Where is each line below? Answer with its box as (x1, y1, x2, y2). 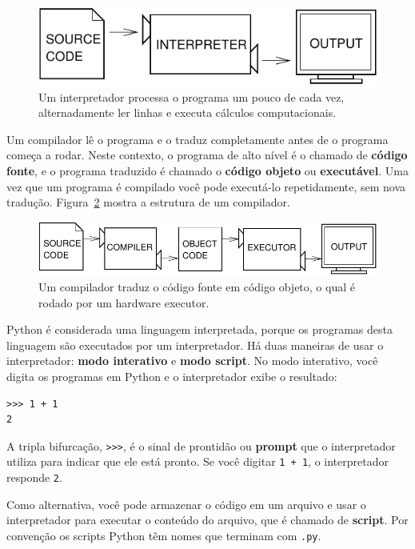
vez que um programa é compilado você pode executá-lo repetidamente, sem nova (6, 178, 406, 194)
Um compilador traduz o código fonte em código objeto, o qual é (38, 278, 355, 295)
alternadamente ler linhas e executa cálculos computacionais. (38, 104, 337, 121)
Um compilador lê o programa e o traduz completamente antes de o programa (6, 130, 389, 147)
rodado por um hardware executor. (38, 294, 209, 311)
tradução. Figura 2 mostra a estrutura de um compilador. (6, 194, 290, 210)
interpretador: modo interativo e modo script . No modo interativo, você (6, 352, 378, 369)
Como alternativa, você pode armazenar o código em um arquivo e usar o (6, 495, 366, 512)
